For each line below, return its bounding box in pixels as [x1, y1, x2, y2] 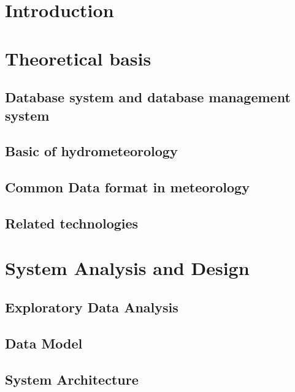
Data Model [5, 333, 83, 352]
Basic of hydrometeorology [5, 141, 178, 160]
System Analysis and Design [5, 255, 250, 281]
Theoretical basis [5, 45, 151, 70]
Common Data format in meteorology [5, 178, 250, 197]
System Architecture [5, 369, 139, 388]
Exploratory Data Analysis [5, 298, 178, 317]
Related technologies [5, 213, 139, 232]
